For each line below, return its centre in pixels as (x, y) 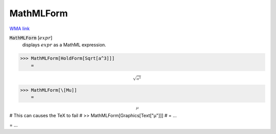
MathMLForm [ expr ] (31, 38)
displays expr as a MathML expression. (64, 45)
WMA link (20, 29)
